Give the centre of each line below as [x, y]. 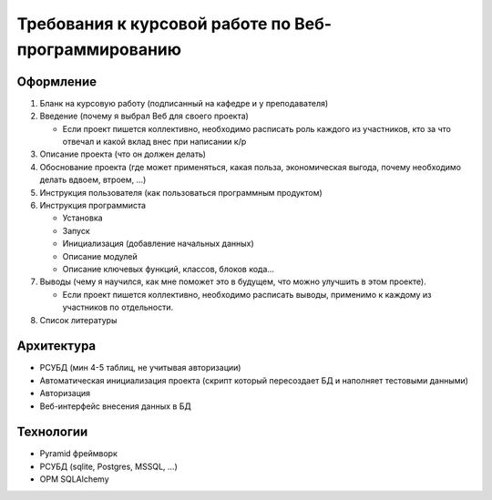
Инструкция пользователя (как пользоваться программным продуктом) [181, 192]
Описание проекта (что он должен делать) [123, 154]
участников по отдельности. [118, 307]
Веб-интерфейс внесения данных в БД [115, 406]
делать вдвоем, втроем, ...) [93, 180]
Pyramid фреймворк [78, 454]
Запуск [76, 230]
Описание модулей [100, 256]
